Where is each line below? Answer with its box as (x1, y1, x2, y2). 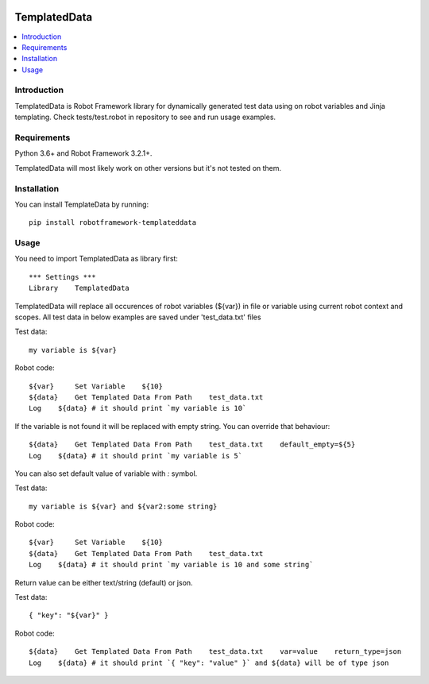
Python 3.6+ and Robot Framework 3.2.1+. (14, 149, 153, 158)
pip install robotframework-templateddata (29, 218, 197, 227)
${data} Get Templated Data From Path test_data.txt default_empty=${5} (29, 440, 356, 449)
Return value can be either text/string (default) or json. (14, 578, 194, 587)
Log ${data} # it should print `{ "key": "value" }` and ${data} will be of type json (29, 658, 389, 667)
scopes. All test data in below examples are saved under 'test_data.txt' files (14, 312, 261, 322)
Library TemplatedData (29, 284, 130, 293)
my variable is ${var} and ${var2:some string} (29, 501, 218, 511)
